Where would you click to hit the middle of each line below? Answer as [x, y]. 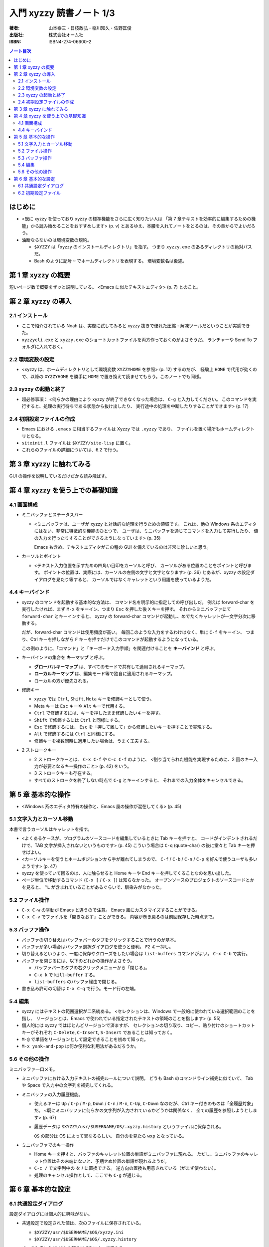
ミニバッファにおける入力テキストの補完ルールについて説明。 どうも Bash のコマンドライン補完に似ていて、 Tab [137, 1078]
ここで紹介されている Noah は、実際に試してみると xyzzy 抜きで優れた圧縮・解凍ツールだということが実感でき [136, 325]
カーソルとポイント [41, 556]
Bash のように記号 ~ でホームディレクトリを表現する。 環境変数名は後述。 [110, 261]
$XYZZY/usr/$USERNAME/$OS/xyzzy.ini [79, 1232]
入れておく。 [52, 347]
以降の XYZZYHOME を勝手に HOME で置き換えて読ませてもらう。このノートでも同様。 [117, 376]
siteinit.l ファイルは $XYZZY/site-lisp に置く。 [77, 443]
